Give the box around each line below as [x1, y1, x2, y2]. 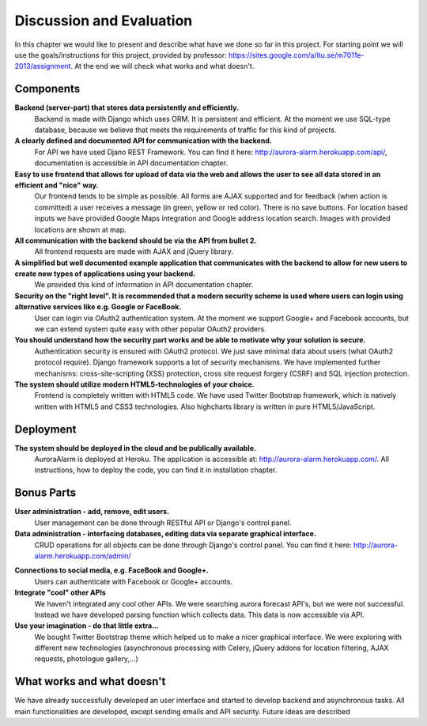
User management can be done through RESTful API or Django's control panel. [34, 518, 292, 527]
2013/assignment [14, 62, 71, 71]
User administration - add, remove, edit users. [14, 507, 170, 516]
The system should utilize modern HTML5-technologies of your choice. [14, 380, 255, 389]
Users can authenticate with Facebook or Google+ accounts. [34, 577, 233, 586]
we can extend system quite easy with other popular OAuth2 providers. [34, 324, 266, 334]
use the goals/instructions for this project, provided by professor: [14, 50, 227, 59]
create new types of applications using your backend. [14, 269, 196, 278]
